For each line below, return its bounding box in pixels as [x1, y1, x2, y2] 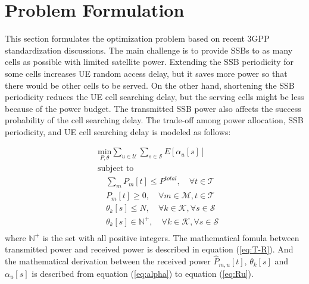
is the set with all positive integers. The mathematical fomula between [42, 231, 299, 244]
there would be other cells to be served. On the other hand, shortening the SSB [5, 79, 295, 91]
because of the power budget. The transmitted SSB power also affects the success [5, 102, 301, 114]
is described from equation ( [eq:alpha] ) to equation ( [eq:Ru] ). [32, 267, 254, 279]
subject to [98, 164, 134, 173]
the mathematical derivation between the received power [5, 255, 211, 267]
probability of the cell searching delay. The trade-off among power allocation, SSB [5, 114, 304, 126]
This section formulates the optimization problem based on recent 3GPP [5, 32, 270, 45]
